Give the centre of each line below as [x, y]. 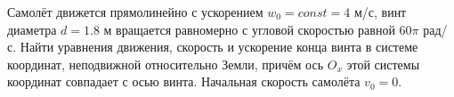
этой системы [383, 64]
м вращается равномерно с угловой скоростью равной [249, 29]
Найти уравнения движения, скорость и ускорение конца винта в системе [219, 47]
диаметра [32, 29]
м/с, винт [380, 12]
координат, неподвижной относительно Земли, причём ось [166, 64]
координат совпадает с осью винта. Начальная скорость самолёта [184, 81]
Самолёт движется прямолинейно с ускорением [135, 12]
